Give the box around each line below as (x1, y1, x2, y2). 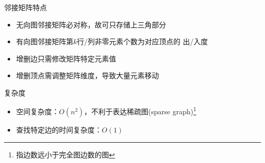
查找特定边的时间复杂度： (16, 124, 102, 135)
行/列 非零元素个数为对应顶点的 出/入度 (77, 36, 208, 47)
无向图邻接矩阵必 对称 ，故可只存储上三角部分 (16, 19, 166, 29)
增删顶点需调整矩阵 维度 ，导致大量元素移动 (16, 70, 159, 81)
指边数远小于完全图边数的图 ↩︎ (16, 149, 115, 159)
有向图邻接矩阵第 (16, 36, 73, 47)
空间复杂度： (16, 106, 59, 117)
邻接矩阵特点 (4, 2, 47, 12)
